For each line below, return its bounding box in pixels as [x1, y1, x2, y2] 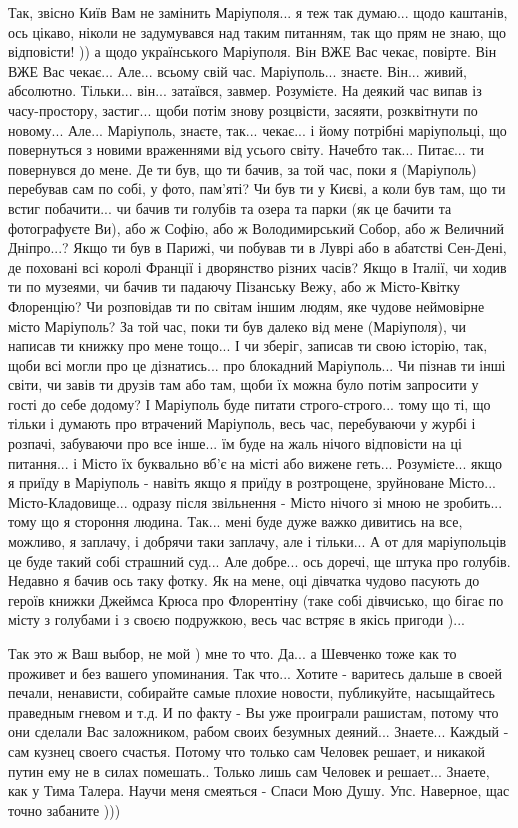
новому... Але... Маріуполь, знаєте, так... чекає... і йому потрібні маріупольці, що [8, 119, 507, 140]
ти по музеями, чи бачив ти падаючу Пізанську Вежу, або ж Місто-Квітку [8, 276, 461, 297]
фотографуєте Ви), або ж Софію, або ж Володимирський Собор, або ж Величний [8, 217, 504, 238]
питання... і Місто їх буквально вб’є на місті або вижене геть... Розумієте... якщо [8, 452, 503, 473]
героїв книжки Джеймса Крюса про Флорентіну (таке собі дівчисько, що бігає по [8, 589, 504, 610]
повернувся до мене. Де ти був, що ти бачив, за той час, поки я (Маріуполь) [8, 158, 477, 179]
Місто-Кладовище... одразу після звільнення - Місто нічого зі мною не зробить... [8, 491, 503, 512]
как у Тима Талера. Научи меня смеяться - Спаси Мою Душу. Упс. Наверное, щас [8, 780, 510, 801]
